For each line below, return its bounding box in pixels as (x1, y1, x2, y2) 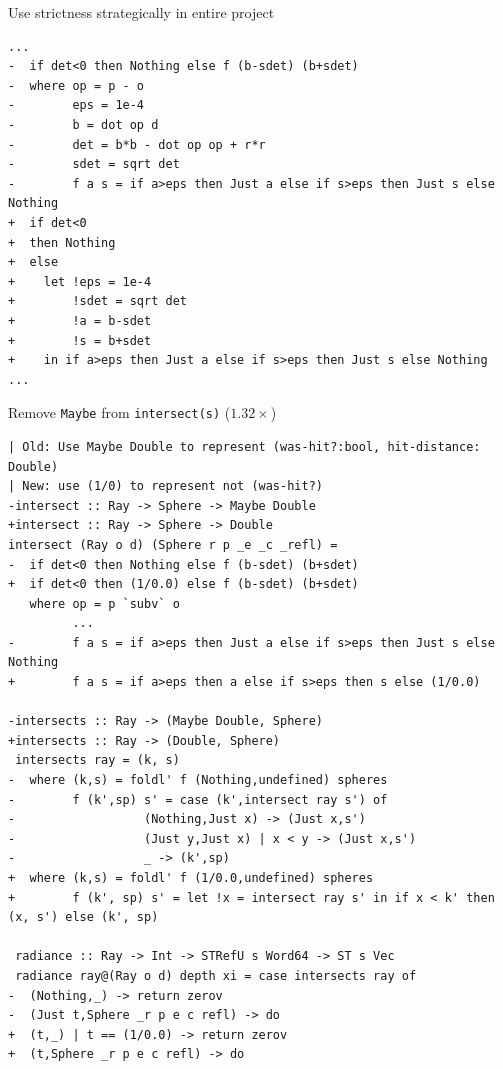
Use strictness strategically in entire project (8, 2, 275, 22)
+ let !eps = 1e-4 (8, 274, 152, 289)
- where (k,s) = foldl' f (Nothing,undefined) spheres (8, 773, 388, 788)
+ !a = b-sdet (8, 313, 152, 328)
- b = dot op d (8, 117, 159, 132)
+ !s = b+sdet (8, 333, 152, 348)
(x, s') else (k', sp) (8, 910, 159, 925)
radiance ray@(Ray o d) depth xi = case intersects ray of (15, 968, 417, 983)
